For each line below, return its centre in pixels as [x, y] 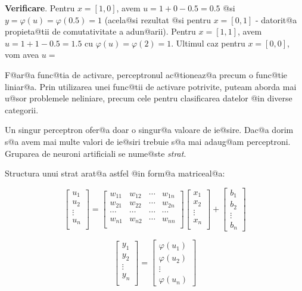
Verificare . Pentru [40, 8]
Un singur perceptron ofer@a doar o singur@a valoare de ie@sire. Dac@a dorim [149, 130]
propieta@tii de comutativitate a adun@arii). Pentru [100, 31]
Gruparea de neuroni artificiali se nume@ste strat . [96, 153]
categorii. [22, 109]
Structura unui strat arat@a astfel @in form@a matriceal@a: [115, 173]
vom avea [22, 55]
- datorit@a [276, 19]
